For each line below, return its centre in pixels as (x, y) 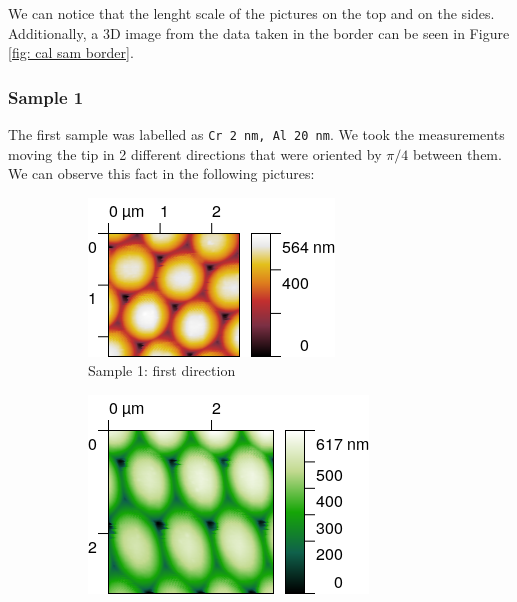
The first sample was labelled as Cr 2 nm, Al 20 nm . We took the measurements (256, 134)
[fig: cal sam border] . (71, 52)
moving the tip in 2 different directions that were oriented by (195, 153)
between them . (457, 153)
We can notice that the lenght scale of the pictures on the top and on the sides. (251, 13)
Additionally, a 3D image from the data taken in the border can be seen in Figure (259, 32)
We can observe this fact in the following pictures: (161, 173)
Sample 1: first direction (162, 370)
